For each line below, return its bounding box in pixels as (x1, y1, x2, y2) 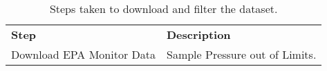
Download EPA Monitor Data (11, 46, 156, 62)
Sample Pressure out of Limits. (166, 46, 317, 62)
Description (166, 27, 231, 42)
